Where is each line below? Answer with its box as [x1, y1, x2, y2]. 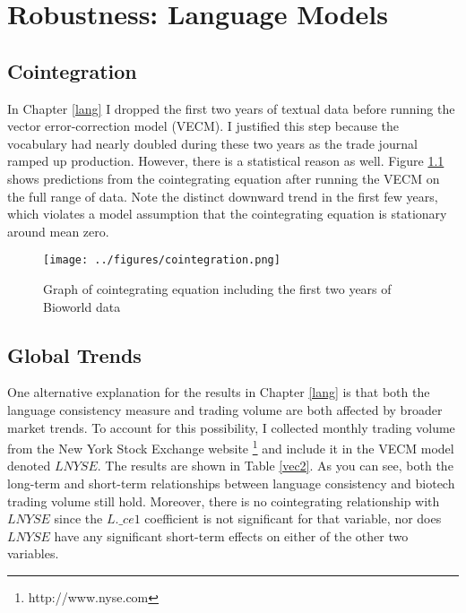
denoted [7, 456, 51, 475]
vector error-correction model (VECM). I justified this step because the [7, 117, 400, 135]
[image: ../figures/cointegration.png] [43, 254, 280, 267]
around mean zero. [7, 221, 109, 240]
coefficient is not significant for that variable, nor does [144, 509, 442, 528]
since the [54, 509, 103, 528]
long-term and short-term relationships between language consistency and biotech [7, 474, 455, 492]
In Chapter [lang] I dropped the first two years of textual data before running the [7, 99, 455, 117]
